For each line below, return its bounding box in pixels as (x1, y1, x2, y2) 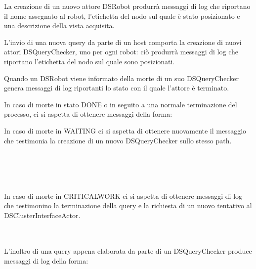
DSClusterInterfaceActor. (4, 210, 81, 220)
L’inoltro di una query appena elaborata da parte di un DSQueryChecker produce (4, 246, 252, 256)
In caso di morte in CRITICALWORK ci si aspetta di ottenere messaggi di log (4, 190, 243, 201)
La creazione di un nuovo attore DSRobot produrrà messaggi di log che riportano (4, 1, 251, 11)
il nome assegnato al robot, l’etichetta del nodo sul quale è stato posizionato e (4, 10, 240, 21)
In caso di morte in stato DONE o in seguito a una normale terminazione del (4, 99, 237, 109)
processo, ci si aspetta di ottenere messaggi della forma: (4, 109, 172, 119)
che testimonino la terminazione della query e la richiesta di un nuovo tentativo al (4, 200, 252, 211)
